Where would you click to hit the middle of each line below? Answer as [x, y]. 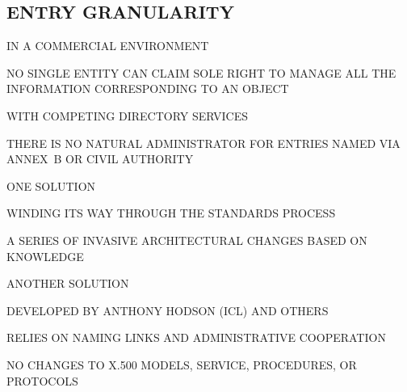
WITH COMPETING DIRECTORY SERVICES [127, 115]
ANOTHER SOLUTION [68, 283]
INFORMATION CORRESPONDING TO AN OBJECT [148, 89]
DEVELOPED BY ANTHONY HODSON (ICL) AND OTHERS [168, 310]
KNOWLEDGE [45, 256]
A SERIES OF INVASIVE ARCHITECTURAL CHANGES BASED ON [187, 240]
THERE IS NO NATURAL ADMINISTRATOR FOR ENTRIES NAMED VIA [203, 143]
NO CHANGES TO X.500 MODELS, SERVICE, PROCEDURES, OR [182, 364]
